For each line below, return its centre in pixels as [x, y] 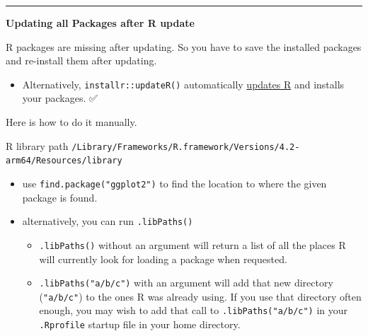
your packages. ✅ [60, 98]
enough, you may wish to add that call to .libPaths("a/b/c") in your [194, 310]
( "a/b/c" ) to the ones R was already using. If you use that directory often [200, 296]
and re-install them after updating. [81, 60]
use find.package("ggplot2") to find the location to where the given [174, 183]
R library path [37, 145]
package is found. [60, 197]
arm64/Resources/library [64, 161]
